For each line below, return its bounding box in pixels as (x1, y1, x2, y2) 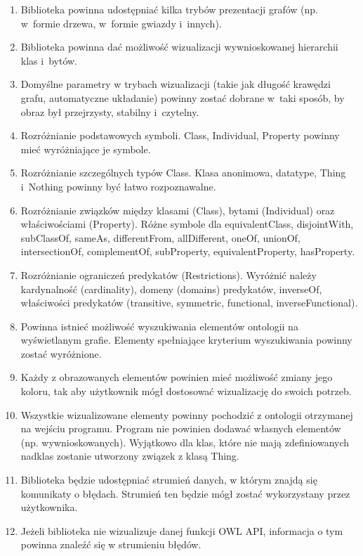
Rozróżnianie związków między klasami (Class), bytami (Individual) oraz (20, 202, 335, 217)
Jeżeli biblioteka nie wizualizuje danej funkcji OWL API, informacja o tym (20, 523, 343, 538)
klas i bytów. (20, 53, 77, 67)
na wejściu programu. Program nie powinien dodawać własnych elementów (20, 421, 341, 436)
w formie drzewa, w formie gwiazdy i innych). (20, 15, 222, 30)
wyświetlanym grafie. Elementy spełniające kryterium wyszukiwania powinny (20, 332, 352, 347)
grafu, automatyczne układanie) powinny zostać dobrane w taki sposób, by (20, 90, 345, 105)
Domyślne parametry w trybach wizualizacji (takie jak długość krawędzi (20, 77, 331, 91)
